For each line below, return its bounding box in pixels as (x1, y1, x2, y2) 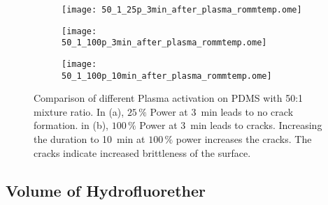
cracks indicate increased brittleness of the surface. (34, 145, 251, 160)
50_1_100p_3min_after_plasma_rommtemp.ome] (62, 38, 267, 48)
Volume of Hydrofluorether (6, 179, 206, 201)
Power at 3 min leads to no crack (150, 104, 294, 119)
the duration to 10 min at (34, 132, 145, 146)
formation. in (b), (34, 118, 109, 132)
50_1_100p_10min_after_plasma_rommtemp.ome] (62, 70, 272, 81)
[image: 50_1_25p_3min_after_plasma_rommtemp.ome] (62, 5, 302, 15)
